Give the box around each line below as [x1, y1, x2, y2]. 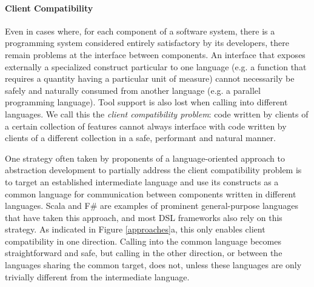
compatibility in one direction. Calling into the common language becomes [5, 234, 281, 247]
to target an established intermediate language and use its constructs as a [5, 175, 279, 188]
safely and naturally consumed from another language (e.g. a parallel [5, 84, 261, 96]
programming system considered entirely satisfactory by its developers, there [5, 36, 290, 49]
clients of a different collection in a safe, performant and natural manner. [5, 131, 276, 144]
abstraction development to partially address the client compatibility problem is [5, 163, 302, 176]
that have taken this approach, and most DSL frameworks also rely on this [5, 211, 282, 223]
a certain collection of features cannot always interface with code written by [5, 119, 287, 132]
